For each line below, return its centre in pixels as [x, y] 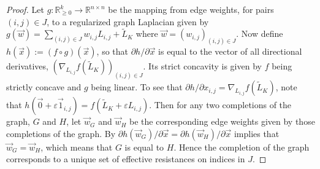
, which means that [77, 147]
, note [286, 87]
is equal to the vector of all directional [230, 51]
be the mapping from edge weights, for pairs [191, 9]
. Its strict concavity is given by [202, 66]
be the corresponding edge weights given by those [222, 121]
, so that [112, 51]
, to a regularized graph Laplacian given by [128, 21]
